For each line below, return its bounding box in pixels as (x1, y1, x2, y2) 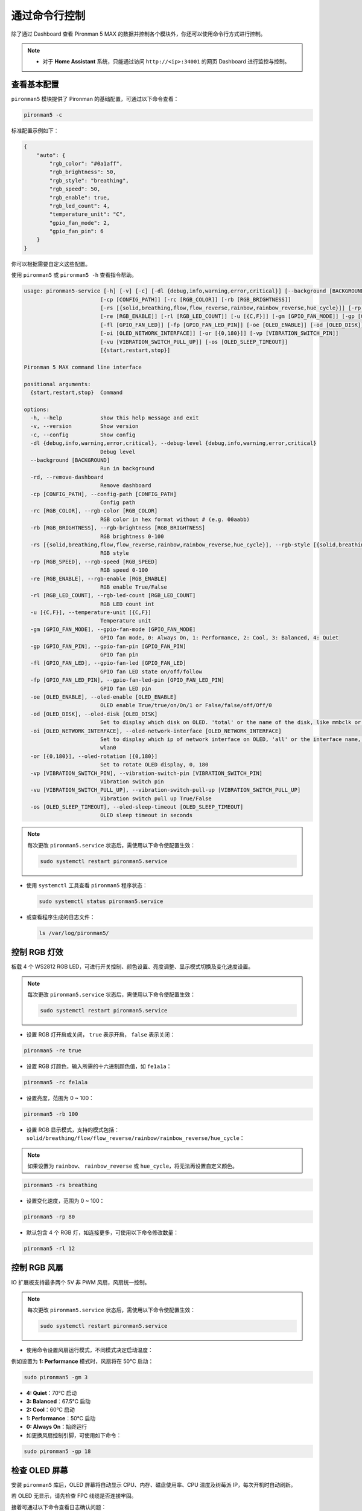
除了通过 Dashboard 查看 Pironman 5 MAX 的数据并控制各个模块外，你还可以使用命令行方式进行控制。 (11, 30, 266, 37)
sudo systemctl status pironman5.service (39, 898, 164, 905)
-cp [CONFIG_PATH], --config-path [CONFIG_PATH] (30, 490, 177, 497)
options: (24, 406, 50, 413)
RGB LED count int (100, 600, 155, 607)
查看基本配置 (11, 79, 59, 90)
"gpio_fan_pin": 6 (49, 228, 104, 235)
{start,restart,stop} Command (30, 389, 123, 396)
